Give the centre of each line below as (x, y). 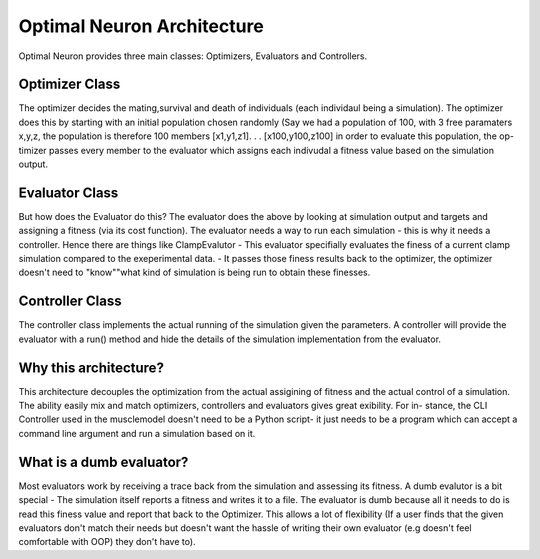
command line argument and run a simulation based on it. (137, 433)
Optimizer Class (69, 84)
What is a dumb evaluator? (103, 461)
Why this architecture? (91, 367)
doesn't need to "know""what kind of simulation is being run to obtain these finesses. (194, 272)
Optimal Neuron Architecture (141, 26)
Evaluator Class (68, 192)
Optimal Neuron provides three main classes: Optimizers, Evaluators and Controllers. (193, 56)
